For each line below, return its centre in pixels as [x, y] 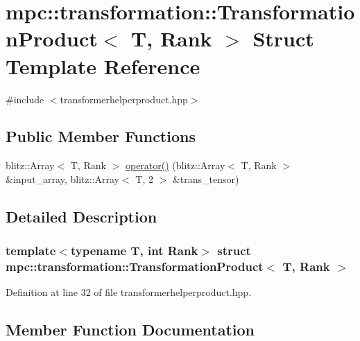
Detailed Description [82, 216]
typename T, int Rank [134, 251]
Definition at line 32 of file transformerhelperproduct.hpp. [129, 292]
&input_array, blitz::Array [62, 178]
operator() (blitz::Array [175, 165]
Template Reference [103, 65]
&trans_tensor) [206, 178]
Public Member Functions [101, 136]
